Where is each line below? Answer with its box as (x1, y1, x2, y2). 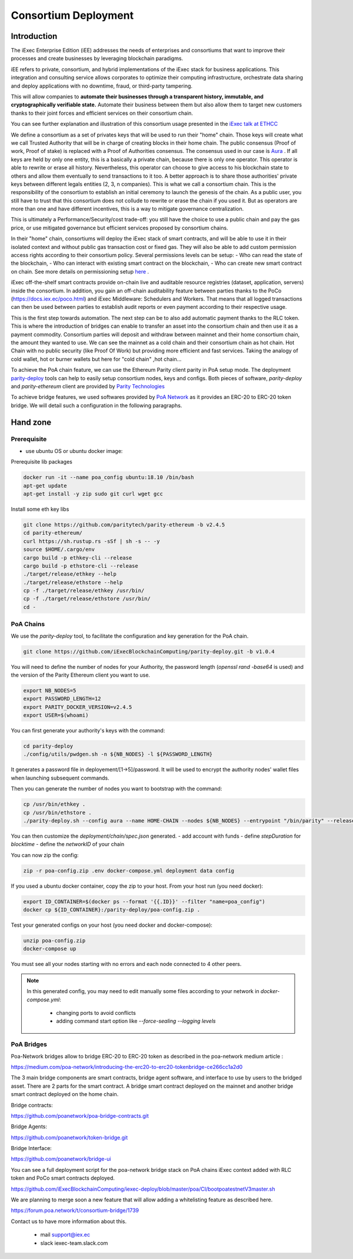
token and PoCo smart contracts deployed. (11, 1174, 115, 1182)
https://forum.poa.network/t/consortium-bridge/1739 (11, 1207, 139, 1214)
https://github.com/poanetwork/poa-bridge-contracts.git (11, 1112, 149, 1119)
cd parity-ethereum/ (23, 529, 82, 537)
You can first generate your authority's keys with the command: (11, 727, 165, 734)
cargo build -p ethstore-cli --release (23, 562, 138, 569)
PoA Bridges (11, 1040, 47, 1048)
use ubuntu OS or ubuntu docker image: (25, 447, 123, 454)
